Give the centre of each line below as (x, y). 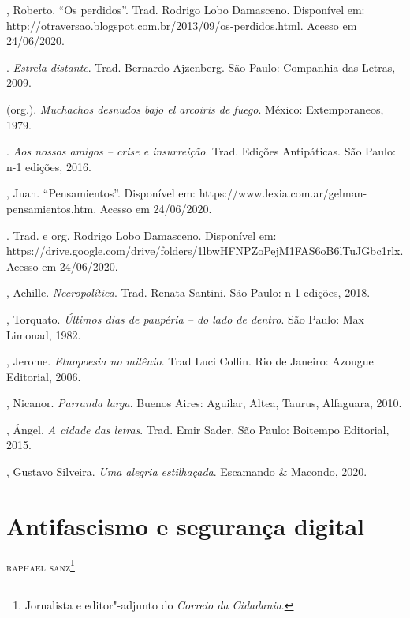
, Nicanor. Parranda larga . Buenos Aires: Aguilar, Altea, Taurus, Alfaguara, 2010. (204, 403)
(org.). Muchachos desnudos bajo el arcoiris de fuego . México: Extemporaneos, (195, 109)
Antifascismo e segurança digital (185, 525)
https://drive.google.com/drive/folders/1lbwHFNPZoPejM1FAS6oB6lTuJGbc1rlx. (205, 251)
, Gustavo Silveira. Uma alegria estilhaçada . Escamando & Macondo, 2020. (187, 472)
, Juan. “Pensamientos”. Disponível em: (101, 193)
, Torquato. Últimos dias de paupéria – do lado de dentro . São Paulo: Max (185, 318)
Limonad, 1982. (44, 334)
